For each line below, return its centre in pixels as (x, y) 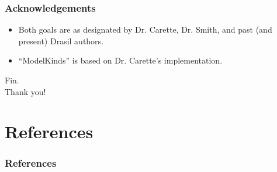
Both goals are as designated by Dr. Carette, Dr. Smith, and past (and (145, 29)
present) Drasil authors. (61, 41)
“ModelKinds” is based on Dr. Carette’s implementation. (120, 60)
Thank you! (25, 91)
